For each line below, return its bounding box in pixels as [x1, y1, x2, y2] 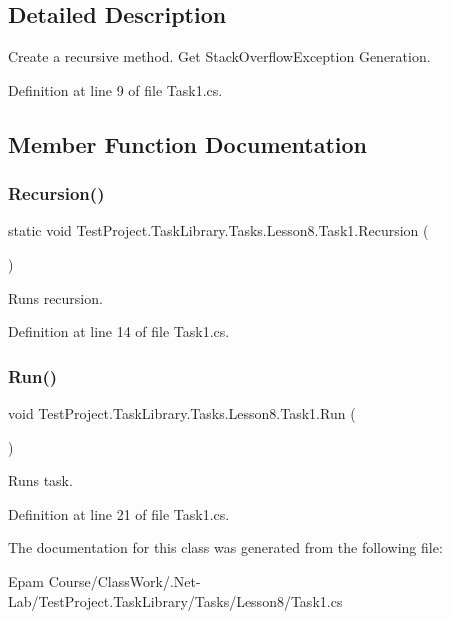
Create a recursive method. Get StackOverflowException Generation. [8, 46, 431, 67]
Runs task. [8, 470, 73, 491]
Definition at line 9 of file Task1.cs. [8, 79, 223, 100]
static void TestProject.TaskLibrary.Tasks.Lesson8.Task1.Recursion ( [8, 220, 429, 241]
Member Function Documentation [8, 128, 368, 159]
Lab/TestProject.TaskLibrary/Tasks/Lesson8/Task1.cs [8, 590, 343, 611]
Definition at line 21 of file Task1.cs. [8, 503, 230, 524]
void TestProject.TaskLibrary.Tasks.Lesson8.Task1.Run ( [8, 402, 356, 423]
